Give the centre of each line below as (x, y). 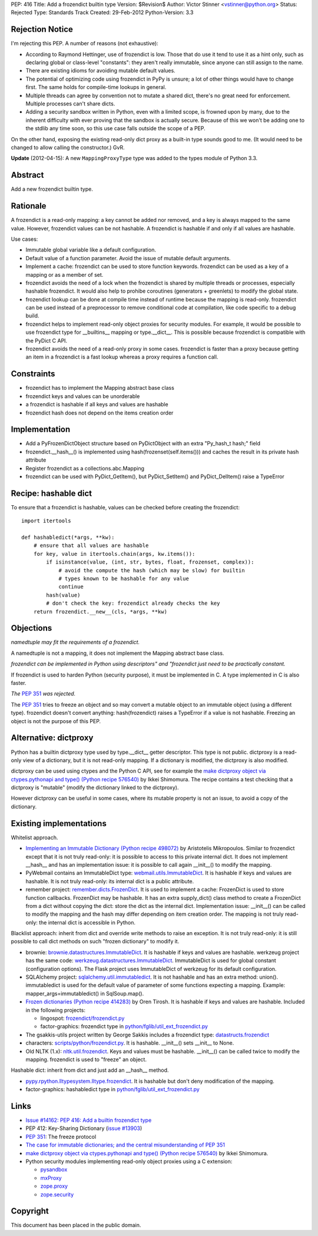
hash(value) (63, 595)
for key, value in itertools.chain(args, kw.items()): (114, 554)
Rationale (29, 206)
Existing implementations (59, 824)
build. (32, 316)
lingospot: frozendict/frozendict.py (82, 1018)
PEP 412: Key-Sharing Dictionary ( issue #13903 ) (84, 1128)
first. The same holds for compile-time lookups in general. (96, 87)
